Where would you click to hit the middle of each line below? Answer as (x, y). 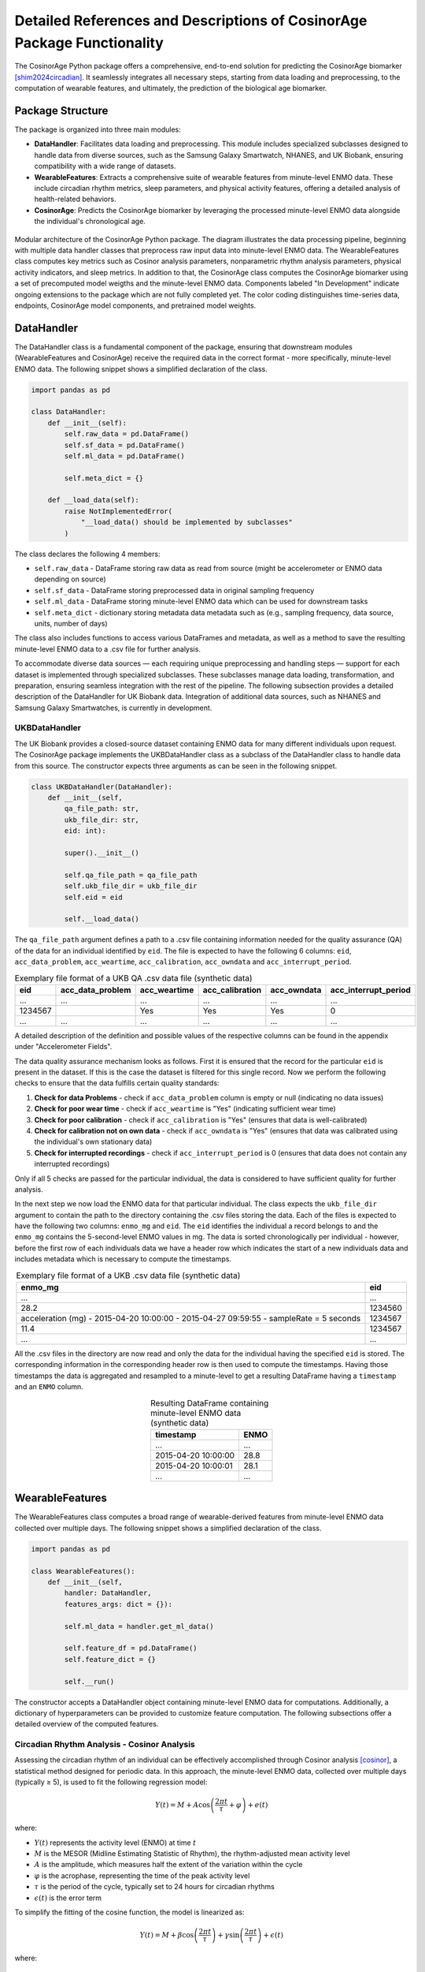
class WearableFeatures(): (83, 1571)
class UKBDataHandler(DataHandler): (102, 786)
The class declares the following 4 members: (87, 554)
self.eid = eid (94, 897)
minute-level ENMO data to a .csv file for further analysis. (107, 649)
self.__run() (89, 1681)
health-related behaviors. (75, 199)
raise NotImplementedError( (118, 511)
